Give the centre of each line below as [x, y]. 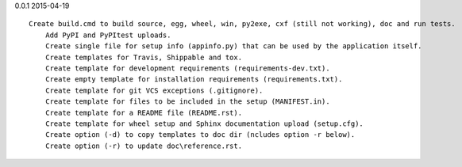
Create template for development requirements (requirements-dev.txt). [187, 68]
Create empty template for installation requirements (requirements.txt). [194, 80]
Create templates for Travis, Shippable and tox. [143, 57]
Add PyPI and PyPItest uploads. [108, 35]
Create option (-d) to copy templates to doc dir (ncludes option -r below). [200, 135]
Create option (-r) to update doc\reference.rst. [143, 146]
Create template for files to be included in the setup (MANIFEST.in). [187, 102]
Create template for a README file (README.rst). [143, 112]
